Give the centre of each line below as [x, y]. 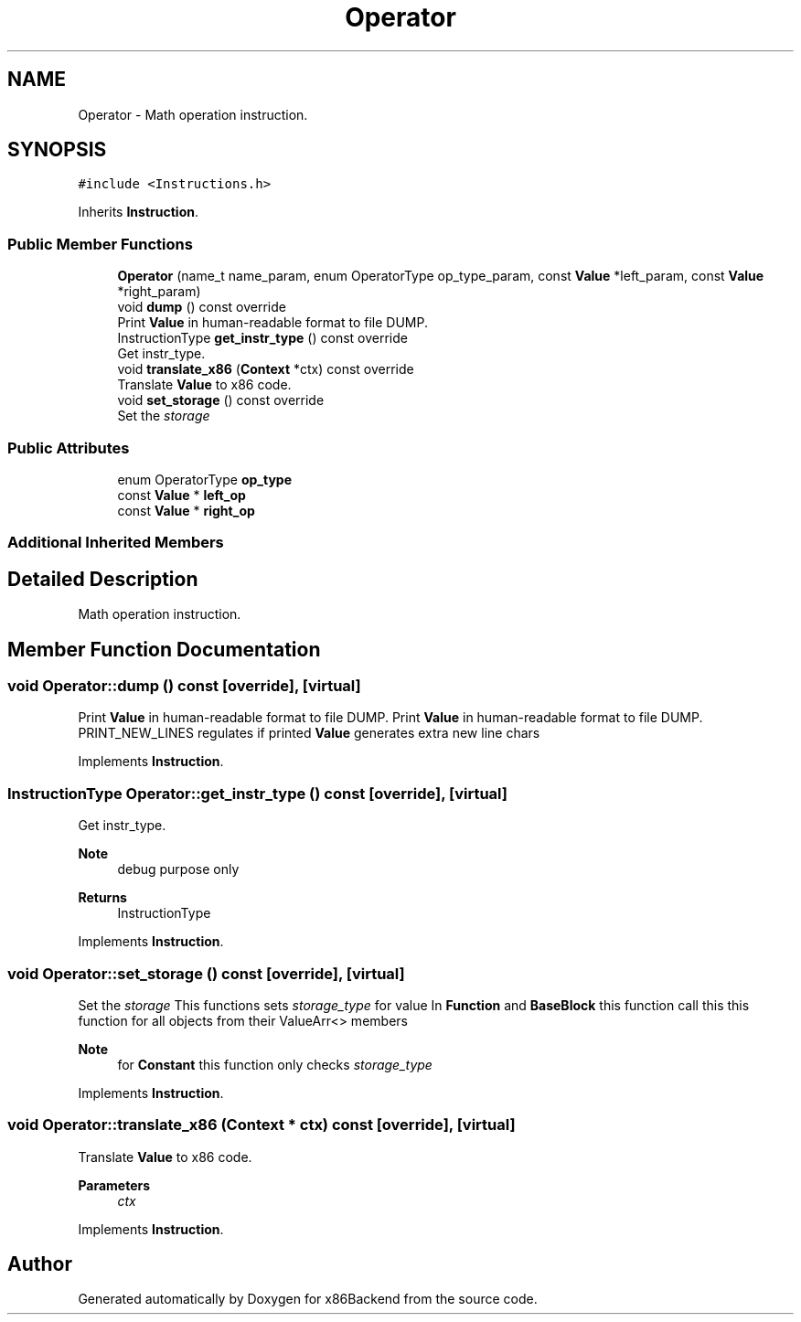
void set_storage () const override [221, 400]
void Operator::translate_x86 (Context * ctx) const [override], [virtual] [262, 1125]
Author [40, 1264]
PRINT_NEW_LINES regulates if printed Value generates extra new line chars [309, 733]
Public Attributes [69, 448]
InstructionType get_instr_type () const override [262, 338]
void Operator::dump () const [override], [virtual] [184, 686]
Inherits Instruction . [138, 212]
